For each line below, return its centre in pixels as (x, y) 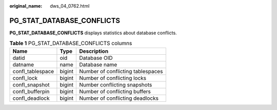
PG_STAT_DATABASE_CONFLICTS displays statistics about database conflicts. (93, 33)
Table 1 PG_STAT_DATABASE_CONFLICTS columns (71, 43)
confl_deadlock (31, 98)
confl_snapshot (31, 84)
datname (23, 64)
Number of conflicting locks (113, 78)
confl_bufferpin (31, 91)
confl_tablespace (33, 71)
